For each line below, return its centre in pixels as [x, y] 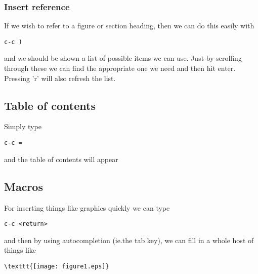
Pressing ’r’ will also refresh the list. [60, 78]
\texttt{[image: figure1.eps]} [57, 266]
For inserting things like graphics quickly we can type [87, 207]
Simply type [23, 126]
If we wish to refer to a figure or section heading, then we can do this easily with [129, 26]
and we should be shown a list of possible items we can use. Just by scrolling [123, 58]
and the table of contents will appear [61, 159]
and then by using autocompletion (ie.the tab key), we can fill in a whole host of [129, 240]
